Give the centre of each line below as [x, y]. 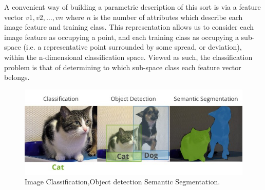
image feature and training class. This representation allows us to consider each [129, 27]
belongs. [17, 77]
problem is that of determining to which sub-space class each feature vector [123, 67]
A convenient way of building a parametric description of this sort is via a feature [132, 7]
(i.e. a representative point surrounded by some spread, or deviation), [132, 47]
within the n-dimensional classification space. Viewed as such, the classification [128, 57]
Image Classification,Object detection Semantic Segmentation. [122, 182]
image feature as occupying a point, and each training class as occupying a [121, 37]
